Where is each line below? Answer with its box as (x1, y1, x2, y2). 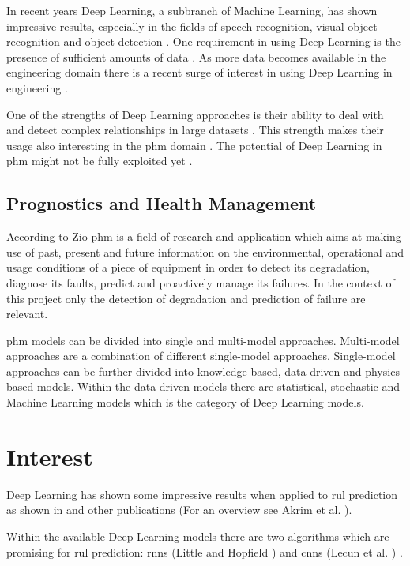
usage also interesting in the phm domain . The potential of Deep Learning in (6, 137, 382, 153)
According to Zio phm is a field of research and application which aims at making (6, 228, 401, 245)
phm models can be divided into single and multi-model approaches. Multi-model (6, 332, 400, 348)
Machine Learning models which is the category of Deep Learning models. (6, 394, 364, 410)
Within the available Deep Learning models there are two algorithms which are (6, 527, 389, 544)
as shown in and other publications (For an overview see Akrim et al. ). (6, 501, 352, 518)
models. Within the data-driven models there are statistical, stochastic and (36, 378, 401, 395)
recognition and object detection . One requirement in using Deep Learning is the (6, 33, 401, 50)
